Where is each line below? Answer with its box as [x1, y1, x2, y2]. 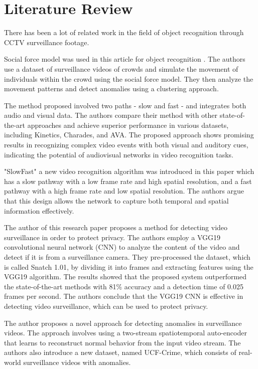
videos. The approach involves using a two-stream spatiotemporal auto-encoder [4, 327, 247, 338]
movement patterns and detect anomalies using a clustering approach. [4, 83, 219, 94]
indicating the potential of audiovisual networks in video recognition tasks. [4, 149, 233, 159]
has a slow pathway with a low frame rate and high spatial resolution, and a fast [4, 175, 252, 186]
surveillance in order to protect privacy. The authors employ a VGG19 [4, 232, 221, 242]
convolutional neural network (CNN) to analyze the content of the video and [4, 242, 240, 252]
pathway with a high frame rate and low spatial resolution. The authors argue [4, 186, 244, 196]
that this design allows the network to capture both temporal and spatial [4, 196, 229, 206]
